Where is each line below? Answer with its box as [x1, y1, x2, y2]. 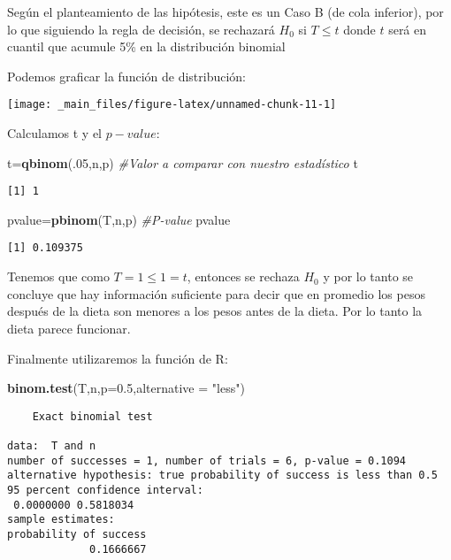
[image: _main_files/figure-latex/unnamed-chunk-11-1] [7, 98, 337, 111]
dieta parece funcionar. [7, 318, 131, 337]
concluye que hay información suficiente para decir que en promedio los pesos [7, 284, 425, 303]
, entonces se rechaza [187, 267, 300, 286]
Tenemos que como [7, 267, 110, 286]
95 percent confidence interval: [7, 483, 203, 496]
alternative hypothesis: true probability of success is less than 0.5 [7, 469, 438, 482]
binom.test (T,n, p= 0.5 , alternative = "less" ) [7, 379, 245, 397]
